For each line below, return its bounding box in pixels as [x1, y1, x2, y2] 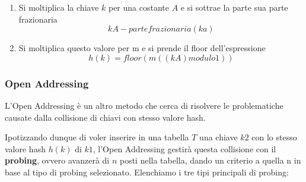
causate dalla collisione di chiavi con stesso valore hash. [5, 111, 206, 123]
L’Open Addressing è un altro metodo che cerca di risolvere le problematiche [5, 99, 283, 111]
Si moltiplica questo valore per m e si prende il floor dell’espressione [18, 42, 266, 54]
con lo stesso [251, 131, 297, 143]
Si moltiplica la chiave [18, 1, 99, 13]
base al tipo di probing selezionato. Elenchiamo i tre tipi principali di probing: [5, 165, 289, 178]
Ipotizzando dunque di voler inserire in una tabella [5, 131, 189, 143]
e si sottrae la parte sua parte [180, 1, 288, 13]
